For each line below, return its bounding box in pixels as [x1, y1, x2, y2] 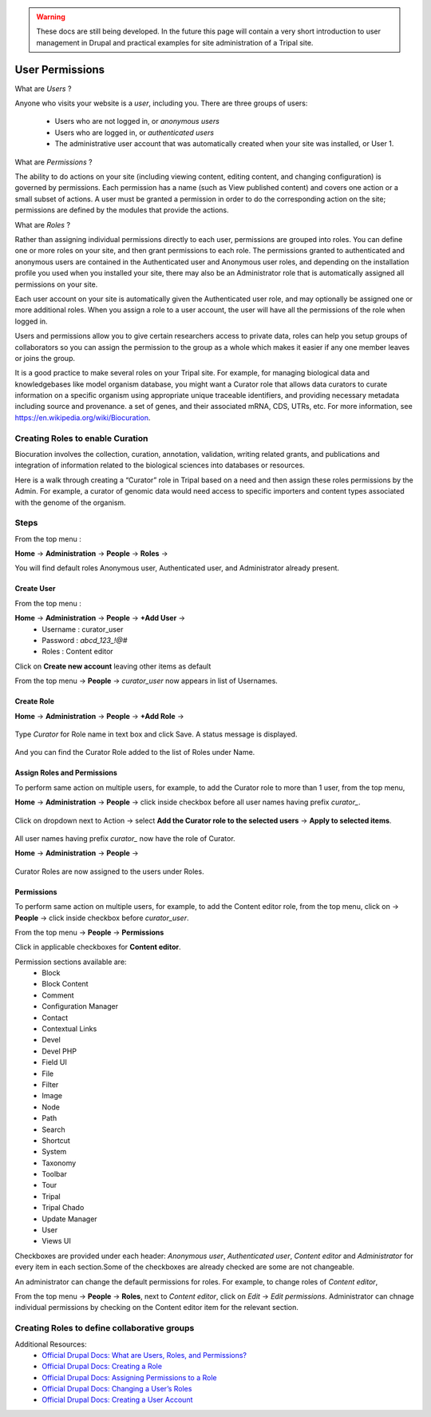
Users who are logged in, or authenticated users [54, 128, 215, 137]
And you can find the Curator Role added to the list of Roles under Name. [14, 748, 255, 757]
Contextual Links [42, 1024, 97, 1034]
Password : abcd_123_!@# [42, 636, 128, 645]
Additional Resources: [14, 1339, 87, 1349]
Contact [42, 1013, 68, 1022]
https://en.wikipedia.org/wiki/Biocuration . [14, 412, 151, 423]
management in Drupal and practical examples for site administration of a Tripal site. [36, 38, 314, 47]
